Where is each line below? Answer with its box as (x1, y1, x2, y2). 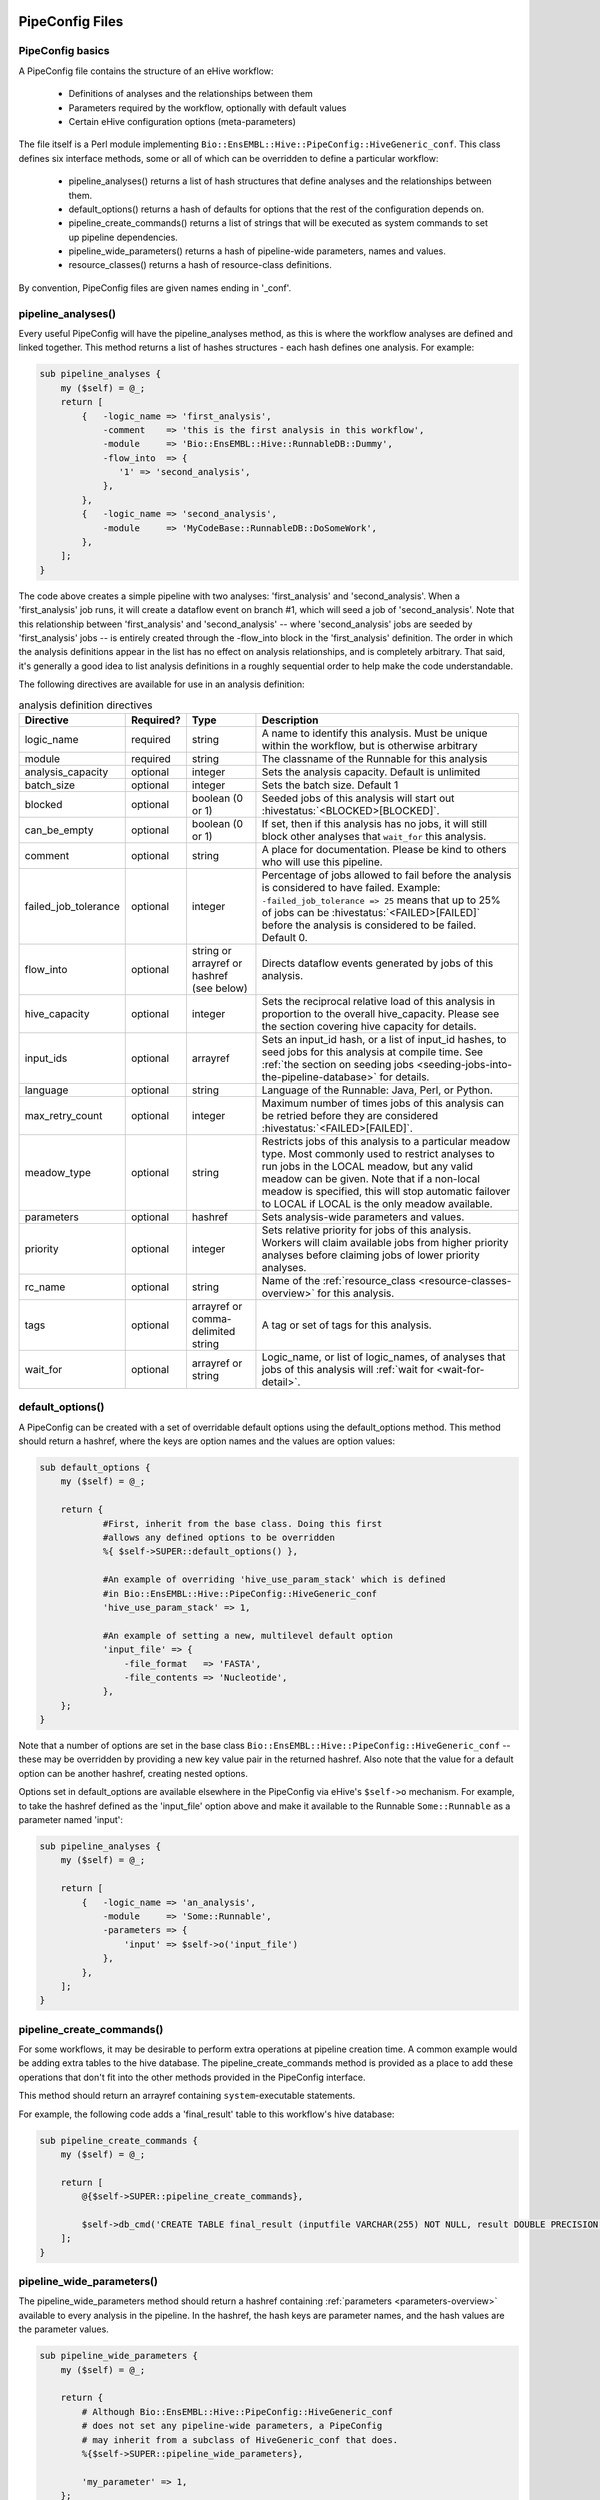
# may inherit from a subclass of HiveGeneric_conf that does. (81, 2434, 399, 2445)
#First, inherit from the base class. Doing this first (102, 1518, 383, 1529)
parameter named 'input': (18, 1814, 124, 1826)
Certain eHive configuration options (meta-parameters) (68, 115, 297, 127)
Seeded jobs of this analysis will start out (261, 791, 455, 805)
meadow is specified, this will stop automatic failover (261, 1184, 511, 1198)
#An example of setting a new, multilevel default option (102, 1630, 394, 1641)
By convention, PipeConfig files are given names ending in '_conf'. (18, 281, 292, 294)
